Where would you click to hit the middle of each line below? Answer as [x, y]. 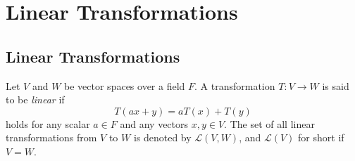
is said [336, 85]
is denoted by [162, 137]
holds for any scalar [48, 123]
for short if [321, 137]
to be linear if [35, 99]
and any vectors [154, 123]
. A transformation [235, 85]
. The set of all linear [269, 123]
